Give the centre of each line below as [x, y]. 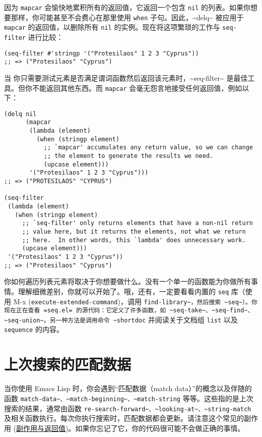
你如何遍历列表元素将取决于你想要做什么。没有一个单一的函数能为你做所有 [127, 281]
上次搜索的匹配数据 [68, 364]
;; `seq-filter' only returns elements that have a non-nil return [137, 223]
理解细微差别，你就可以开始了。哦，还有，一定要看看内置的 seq [123, 291]
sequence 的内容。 [34, 329]
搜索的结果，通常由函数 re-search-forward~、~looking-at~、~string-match [128, 408]
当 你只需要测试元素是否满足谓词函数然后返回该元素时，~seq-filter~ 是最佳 [126, 77]
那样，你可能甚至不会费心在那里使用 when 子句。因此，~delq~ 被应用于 [127, 17]
